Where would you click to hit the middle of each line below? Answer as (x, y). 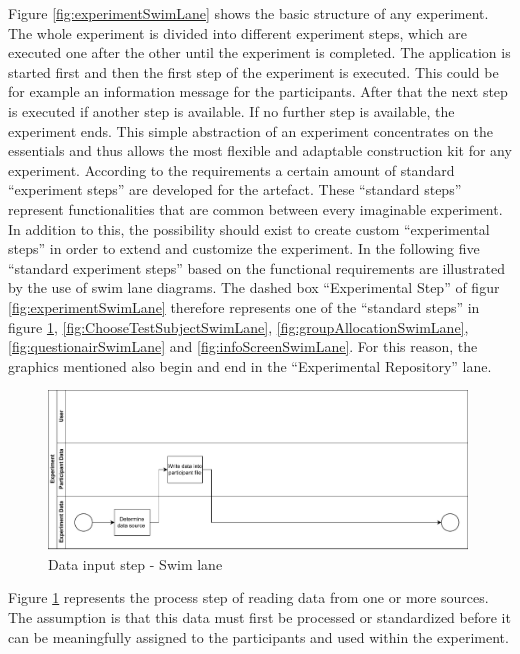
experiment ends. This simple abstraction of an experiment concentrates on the (251, 130)
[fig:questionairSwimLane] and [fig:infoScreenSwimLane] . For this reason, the (243, 346)
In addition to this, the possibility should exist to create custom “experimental (249, 228)
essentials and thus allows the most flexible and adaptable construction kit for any (260, 150)
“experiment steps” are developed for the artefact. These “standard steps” (235, 189)
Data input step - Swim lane (135, 563)
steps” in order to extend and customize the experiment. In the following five (244, 248)
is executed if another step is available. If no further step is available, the (231, 110)
